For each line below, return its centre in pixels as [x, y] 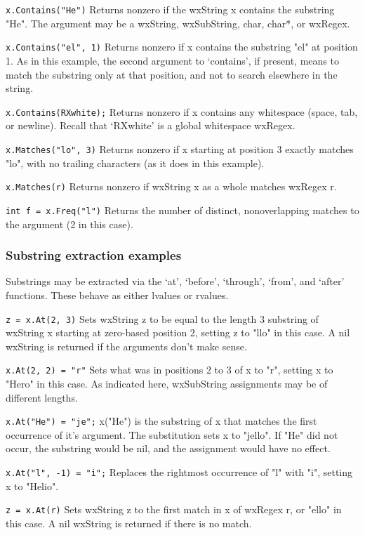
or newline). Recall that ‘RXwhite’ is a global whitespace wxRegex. [151, 125]
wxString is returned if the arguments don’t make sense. [126, 346]
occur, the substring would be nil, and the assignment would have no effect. [168, 448]
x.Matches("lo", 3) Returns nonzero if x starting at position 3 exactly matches [180, 148]
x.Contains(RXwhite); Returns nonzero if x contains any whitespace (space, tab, [182, 111]
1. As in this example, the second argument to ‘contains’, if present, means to [172, 60]
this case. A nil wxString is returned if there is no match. [129, 523]
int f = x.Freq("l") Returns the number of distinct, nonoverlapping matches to [182, 210]
